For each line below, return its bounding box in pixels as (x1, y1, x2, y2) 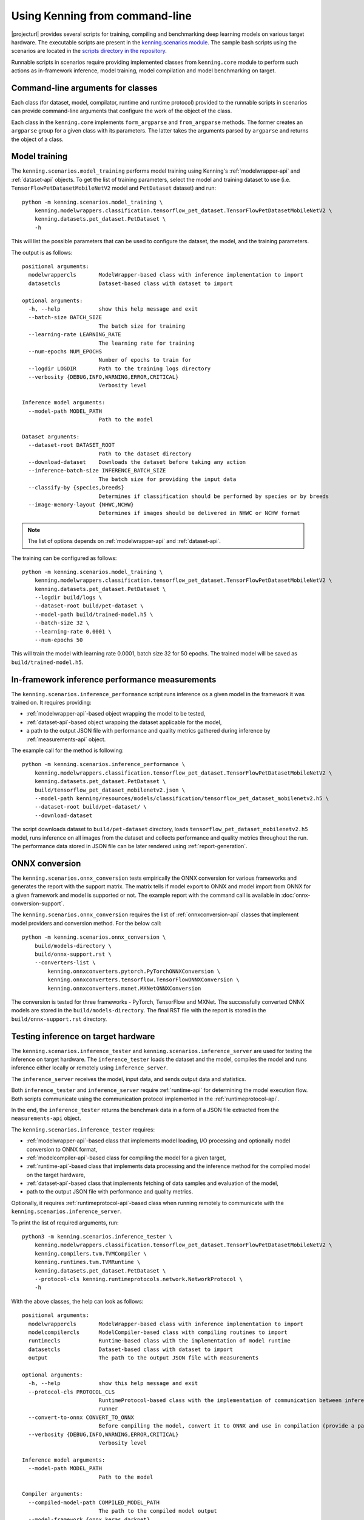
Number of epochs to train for (98, 356, 192, 364)
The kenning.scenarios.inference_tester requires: (11, 1125, 155, 1133)
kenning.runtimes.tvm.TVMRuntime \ (34, 1259, 141, 1266)
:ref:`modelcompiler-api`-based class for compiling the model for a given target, (26, 1154, 226, 1161)
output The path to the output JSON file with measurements (28, 1355, 259, 1361)
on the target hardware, (26, 1171, 86, 1178)
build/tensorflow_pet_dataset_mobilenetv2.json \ (34, 786, 185, 793)
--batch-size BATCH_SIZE (28, 314, 103, 321)
